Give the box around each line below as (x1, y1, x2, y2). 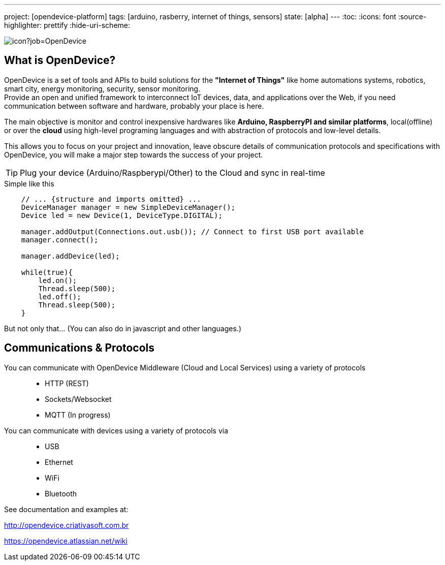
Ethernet (45, 457, 73, 466)
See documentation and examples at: (4, 505, 129, 514)
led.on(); (38, 276, 77, 285)
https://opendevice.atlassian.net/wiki (4, 536, 128, 545)
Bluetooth (45, 489, 77, 498)
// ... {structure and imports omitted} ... (21, 195, 201, 203)
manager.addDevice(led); (21, 252, 120, 260)
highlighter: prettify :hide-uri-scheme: (4, 21, 131, 29)
